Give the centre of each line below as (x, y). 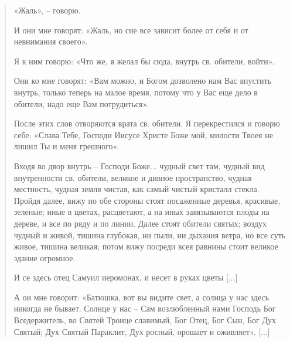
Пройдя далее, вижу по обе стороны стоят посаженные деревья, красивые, (147, 200)
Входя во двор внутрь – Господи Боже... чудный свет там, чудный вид (139, 165)
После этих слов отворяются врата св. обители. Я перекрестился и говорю (147, 123)
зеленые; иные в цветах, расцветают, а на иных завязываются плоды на (141, 212)
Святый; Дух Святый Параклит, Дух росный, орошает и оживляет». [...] (142, 331)
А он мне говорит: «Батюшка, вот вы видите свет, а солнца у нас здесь (141, 297)
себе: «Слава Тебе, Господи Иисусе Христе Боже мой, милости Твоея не (143, 134)
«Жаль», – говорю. (47, 10)
